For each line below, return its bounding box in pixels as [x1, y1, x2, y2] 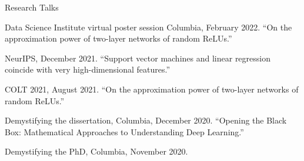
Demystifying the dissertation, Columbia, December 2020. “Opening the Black [5, 114, 287, 126]
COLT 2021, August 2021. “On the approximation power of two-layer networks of [5, 83, 299, 95]
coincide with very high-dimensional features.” [5, 63, 171, 76]
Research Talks [5, 1, 59, 13]
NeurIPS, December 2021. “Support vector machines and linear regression [5, 52, 271, 64]
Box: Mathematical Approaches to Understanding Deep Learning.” [5, 125, 244, 138]
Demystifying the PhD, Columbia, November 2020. [5, 145, 188, 157]
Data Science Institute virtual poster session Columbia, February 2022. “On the [5, 20, 292, 33]
